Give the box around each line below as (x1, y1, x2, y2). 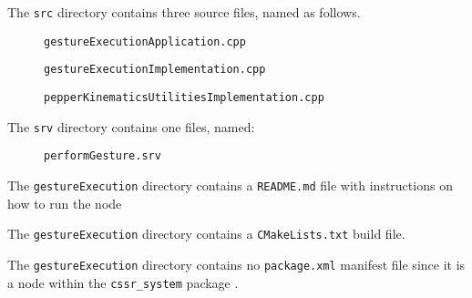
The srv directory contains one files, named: (7, 117, 255, 136)
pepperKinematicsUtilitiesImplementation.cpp (44, 90, 324, 104)
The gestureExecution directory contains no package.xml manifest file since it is (7, 254, 466, 273)
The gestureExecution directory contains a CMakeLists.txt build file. (7, 224, 405, 243)
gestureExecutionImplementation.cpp (44, 63, 266, 77)
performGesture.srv (44, 149, 161, 163)
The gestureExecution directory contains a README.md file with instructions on (7, 175, 453, 194)
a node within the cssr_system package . (7, 272, 239, 292)
